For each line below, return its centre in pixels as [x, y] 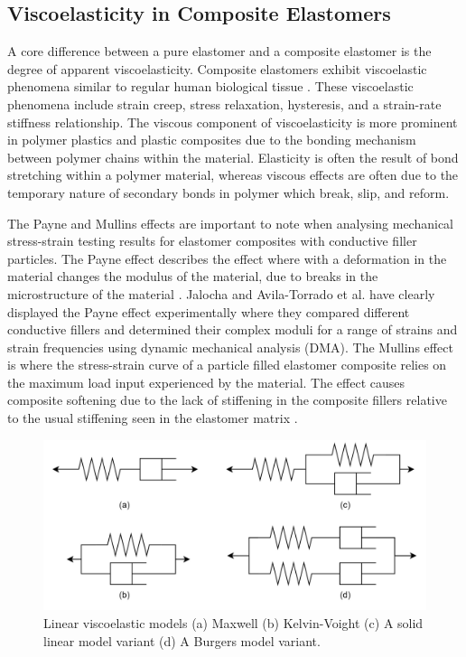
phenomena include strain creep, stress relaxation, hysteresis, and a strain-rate [224, 103]
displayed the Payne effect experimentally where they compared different [209, 311]
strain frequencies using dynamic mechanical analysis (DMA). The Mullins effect [230, 347]
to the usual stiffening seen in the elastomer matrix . [153, 418]
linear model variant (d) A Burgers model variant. [182, 640]
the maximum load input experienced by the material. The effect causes [206, 382]
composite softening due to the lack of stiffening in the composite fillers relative [227, 400]
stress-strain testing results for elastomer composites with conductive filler [212, 241]
